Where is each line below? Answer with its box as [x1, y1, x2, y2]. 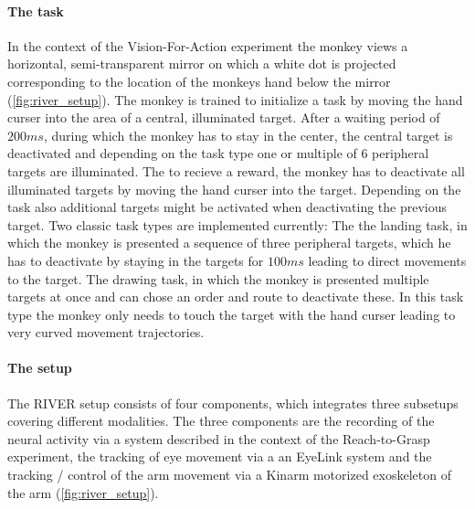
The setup [7, 358, 72, 377]
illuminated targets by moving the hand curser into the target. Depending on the [7, 179, 461, 198]
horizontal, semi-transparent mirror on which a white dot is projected [7, 54, 396, 73]
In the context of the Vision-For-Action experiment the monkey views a [7, 36, 408, 55]
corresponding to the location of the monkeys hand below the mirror [7, 71, 391, 90]
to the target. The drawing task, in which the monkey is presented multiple [7, 269, 429, 288]
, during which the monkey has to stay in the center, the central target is [43, 125, 453, 144]
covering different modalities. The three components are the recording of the [7, 411, 435, 430]
